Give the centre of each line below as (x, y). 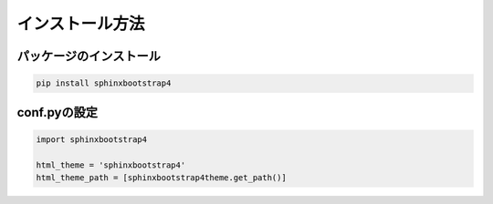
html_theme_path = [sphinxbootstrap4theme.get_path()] (161, 177)
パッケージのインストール (89, 56)
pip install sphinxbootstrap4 (104, 83)
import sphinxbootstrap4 (92, 139)
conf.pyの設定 (57, 112)
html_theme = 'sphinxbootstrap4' (111, 165)
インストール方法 (81, 24)
